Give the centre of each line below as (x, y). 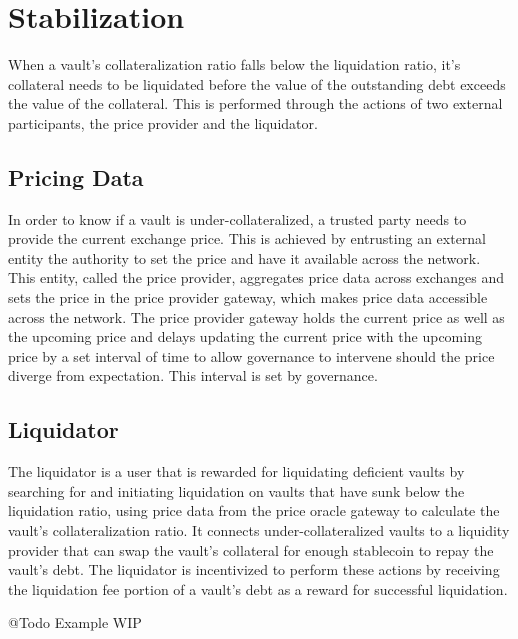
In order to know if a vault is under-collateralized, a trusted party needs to (237, 218)
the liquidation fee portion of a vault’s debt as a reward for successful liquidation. (258, 588)
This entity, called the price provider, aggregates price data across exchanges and (256, 277)
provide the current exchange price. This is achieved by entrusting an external (247, 238)
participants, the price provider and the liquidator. (163, 122)
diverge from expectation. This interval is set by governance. (193, 375)
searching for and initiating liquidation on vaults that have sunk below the (236, 490)
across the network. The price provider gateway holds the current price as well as (256, 316)
